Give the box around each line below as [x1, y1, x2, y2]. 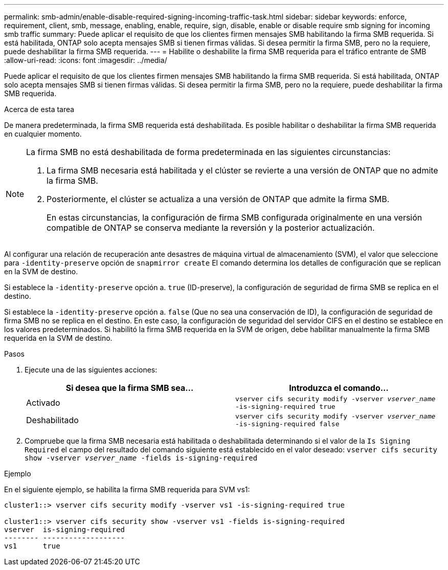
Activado [26, 398, 60, 408]
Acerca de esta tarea [4, 105, 75, 114]
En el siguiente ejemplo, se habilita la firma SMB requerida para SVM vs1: [4, 485, 250, 494]
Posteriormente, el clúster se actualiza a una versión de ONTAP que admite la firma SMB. [47, 194, 390, 204]
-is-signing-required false [235, 420, 340, 428]
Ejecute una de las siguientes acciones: [25, 365, 158, 374]
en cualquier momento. [4, 129, 82, 138]
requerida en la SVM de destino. [4, 334, 113, 342]
